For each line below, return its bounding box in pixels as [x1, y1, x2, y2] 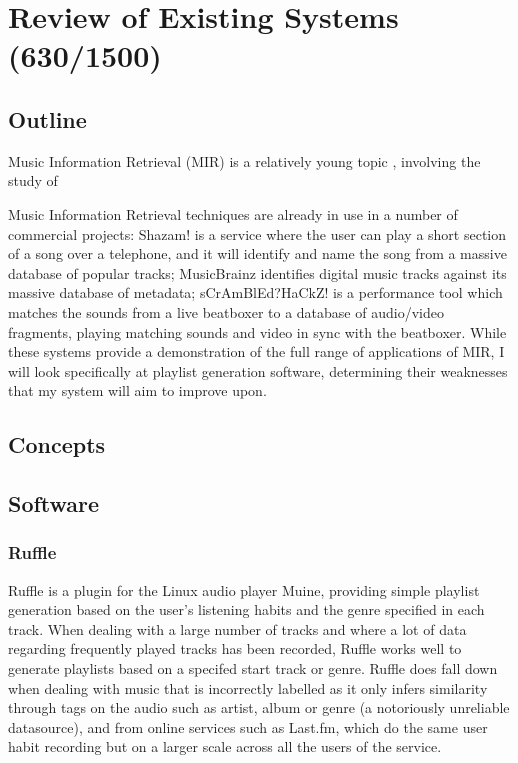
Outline [8, 103, 87, 134]
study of [8, 170, 58, 191]
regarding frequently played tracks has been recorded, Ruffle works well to [8, 638, 462, 659]
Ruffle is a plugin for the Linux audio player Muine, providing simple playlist [8, 579, 480, 600]
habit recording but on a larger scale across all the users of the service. [8, 736, 442, 757]
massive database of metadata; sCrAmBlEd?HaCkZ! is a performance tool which [8, 282, 503, 303]
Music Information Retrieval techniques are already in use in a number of [8, 203, 458, 224]
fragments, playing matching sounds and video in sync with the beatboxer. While [8, 321, 507, 342]
